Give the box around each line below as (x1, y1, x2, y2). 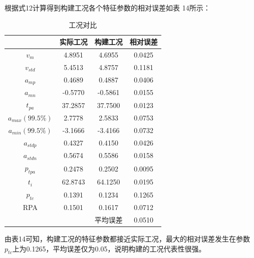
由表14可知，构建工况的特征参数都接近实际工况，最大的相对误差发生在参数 (5, 233, 250, 244)
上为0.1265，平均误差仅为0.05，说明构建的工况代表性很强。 (12, 243, 206, 253)
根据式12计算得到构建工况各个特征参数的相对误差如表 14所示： (5, 2, 210, 12)
